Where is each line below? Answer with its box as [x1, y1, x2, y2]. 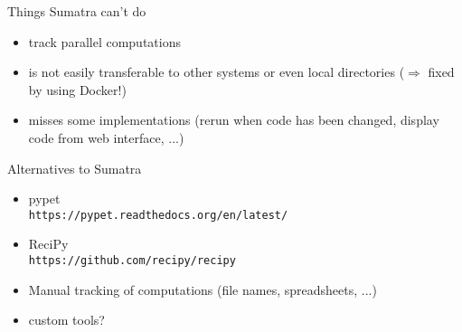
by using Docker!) [28, 80, 127, 99]
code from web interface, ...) [28, 128, 184, 147]
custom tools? [28, 310, 105, 329]
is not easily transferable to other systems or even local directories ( [28, 62, 405, 81]
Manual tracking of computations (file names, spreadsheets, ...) [28, 280, 377, 299]
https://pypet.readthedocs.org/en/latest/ [28, 208, 288, 222]
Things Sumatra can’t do [7, 2, 146, 20]
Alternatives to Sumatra [7, 158, 142, 177]
